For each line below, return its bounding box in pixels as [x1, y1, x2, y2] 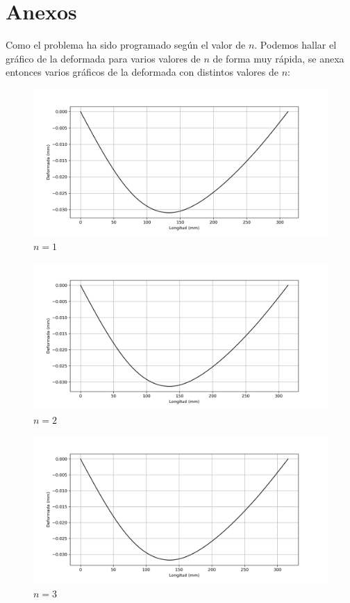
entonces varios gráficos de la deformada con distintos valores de [6, 65, 278, 79]
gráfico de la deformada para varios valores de [6, 51, 201, 65]
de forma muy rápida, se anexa [212, 51, 344, 65]
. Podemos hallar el [254, 38, 337, 52]
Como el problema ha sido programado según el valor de [6, 38, 246, 52]
